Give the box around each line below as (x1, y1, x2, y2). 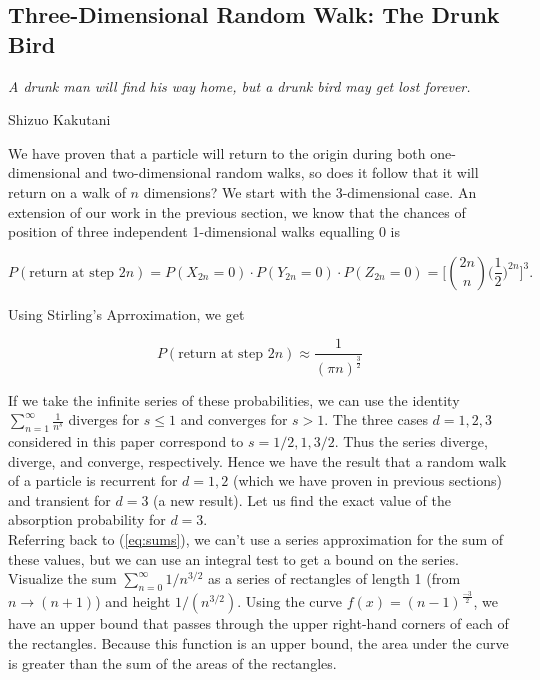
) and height (95, 591, 171, 612)
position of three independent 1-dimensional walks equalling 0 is (8, 221, 400, 242)
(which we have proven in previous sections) (232, 470, 502, 491)
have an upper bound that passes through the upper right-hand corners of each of (8, 613, 509, 634)
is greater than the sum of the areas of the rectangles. (8, 652, 337, 673)
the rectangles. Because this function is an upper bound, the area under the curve (8, 632, 509, 653)
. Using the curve (237, 591, 342, 612)
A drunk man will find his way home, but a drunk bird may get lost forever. (8, 75, 471, 96)
